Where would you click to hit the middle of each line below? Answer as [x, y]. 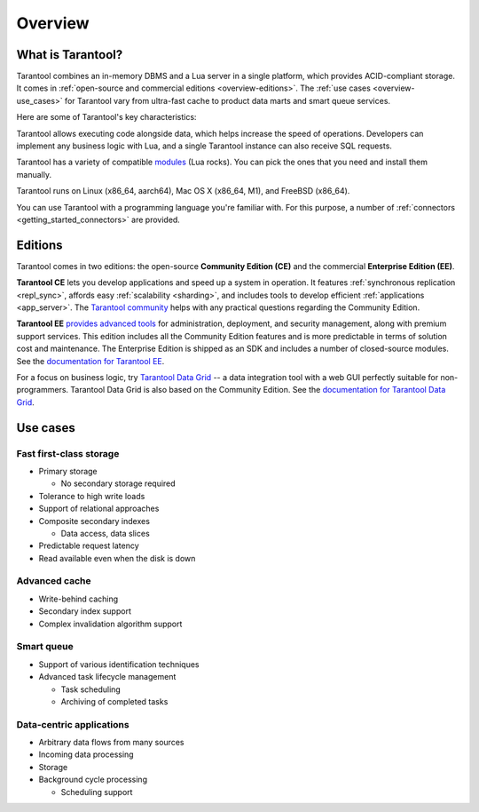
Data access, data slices [105, 533]
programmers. [43, 390]
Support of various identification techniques [119, 664]
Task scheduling [91, 689]
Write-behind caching [79, 599]
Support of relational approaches [99, 509]
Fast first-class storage [68, 453]
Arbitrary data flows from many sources [111, 743]
